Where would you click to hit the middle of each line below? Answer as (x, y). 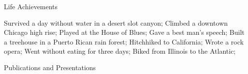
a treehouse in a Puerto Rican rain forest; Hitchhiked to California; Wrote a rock (124, 41)
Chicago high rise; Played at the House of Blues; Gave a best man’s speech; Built (124, 32)
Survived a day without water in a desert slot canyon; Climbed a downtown (116, 22)
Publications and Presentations (50, 67)
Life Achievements (31, 6)
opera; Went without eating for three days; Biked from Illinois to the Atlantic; (120, 51)
